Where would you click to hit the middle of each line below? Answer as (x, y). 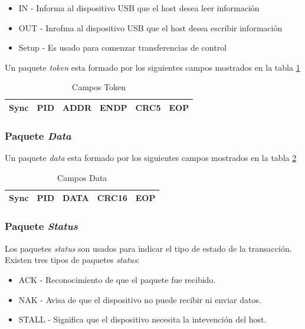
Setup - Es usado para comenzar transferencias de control (123, 47)
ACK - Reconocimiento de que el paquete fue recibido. (117, 279)
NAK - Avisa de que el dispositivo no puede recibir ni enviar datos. (140, 299)
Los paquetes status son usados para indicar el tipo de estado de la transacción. (148, 248)
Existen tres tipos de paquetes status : (72, 260)
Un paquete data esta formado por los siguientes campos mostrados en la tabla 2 (151, 158)
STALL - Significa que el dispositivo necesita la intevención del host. (142, 319)
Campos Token (99, 87)
